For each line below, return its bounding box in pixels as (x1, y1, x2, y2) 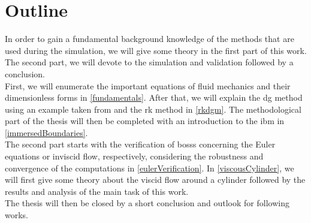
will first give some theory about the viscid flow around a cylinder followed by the (5, 173, 306, 186)
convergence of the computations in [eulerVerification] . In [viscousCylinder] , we (5, 161, 294, 174)
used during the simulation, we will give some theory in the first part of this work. (5, 44, 307, 56)
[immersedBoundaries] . (5, 126, 88, 138)
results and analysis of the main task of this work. (5, 185, 189, 197)
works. (5, 209, 29, 221)
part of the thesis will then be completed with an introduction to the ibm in (5, 114, 285, 127)
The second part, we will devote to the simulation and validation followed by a (5, 56, 294, 68)
